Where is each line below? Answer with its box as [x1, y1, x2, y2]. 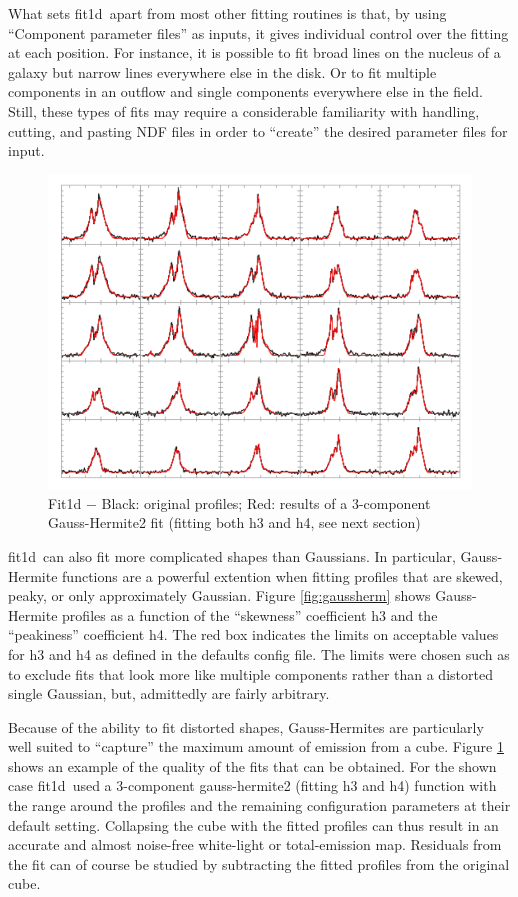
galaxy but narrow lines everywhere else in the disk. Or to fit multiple [8, 61, 437, 82]
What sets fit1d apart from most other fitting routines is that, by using [8, 3, 447, 23]
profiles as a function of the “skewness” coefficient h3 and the [62, 604, 438, 625]
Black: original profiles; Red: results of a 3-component [101, 492, 431, 513]
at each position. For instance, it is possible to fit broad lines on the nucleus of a [8, 42, 501, 63]
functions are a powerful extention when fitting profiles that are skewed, [62, 565, 503, 586]
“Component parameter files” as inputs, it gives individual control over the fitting [8, 22, 509, 43]
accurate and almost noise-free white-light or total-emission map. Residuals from [8, 834, 502, 855]
